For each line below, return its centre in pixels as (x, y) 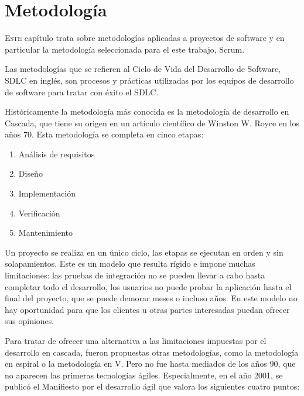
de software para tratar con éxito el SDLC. (82, 92)
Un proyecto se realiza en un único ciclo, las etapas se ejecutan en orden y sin (144, 252)
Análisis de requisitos (57, 154)
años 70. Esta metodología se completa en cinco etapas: (104, 134)
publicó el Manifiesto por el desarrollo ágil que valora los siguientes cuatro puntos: (152, 386)
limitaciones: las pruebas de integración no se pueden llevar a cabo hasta (135, 275)
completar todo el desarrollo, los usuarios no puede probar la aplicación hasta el (148, 286)
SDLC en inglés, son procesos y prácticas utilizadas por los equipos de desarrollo (149, 80)
